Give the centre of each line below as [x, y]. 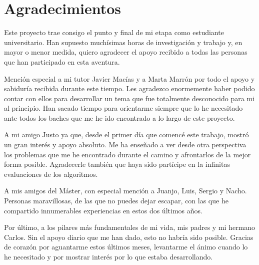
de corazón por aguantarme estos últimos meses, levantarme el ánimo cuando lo [126, 247]
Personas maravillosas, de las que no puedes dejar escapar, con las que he [116, 201]
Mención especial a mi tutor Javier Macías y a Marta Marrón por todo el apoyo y [129, 78]
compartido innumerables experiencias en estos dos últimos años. [103, 210]
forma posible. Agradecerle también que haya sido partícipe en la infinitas [117, 164]
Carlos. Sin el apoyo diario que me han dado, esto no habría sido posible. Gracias [129, 237]
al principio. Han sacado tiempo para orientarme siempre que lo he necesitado [123, 108]
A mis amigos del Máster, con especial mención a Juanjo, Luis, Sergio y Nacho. [125, 191]
